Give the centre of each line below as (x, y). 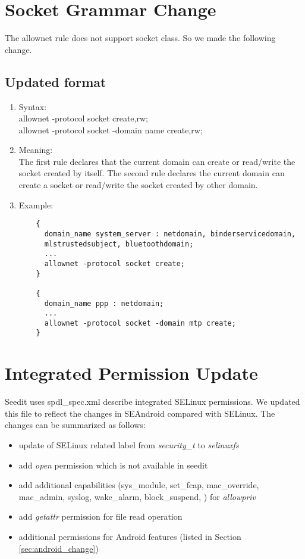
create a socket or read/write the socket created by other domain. (138, 185)
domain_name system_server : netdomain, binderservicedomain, (170, 234)
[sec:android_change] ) (59, 548)
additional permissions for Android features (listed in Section (130, 537)
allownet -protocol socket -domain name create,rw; (111, 129)
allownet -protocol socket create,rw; (83, 118)
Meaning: (36, 150)
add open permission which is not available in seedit (113, 465)
